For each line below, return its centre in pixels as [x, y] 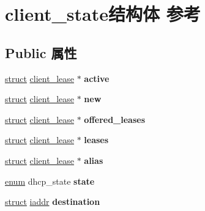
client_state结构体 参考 [103, 14]
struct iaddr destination [53, 202]
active [97, 78]
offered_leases [115, 119]
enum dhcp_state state [50, 181]
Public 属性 [41, 52]
